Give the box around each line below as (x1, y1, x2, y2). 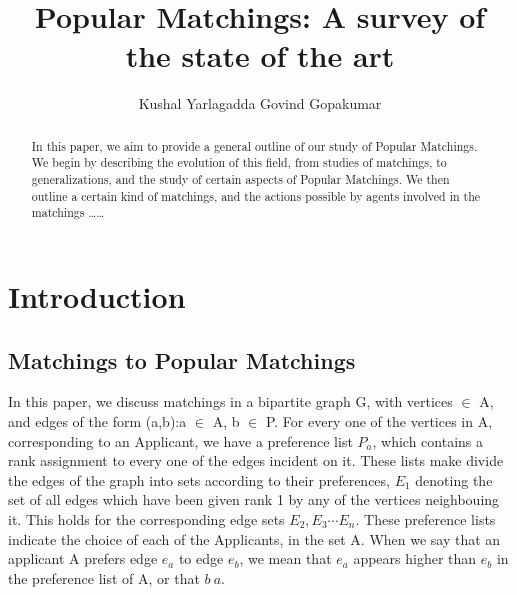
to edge (178, 548, 224, 569)
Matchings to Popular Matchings (8, 344, 356, 375)
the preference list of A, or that (8, 567, 200, 588)
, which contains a (372, 430, 484, 451)
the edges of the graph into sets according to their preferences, (8, 469, 390, 490)
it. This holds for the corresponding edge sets (8, 508, 285, 529)
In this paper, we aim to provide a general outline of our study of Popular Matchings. (31, 137, 478, 154)
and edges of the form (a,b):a (8, 410, 187, 431)
